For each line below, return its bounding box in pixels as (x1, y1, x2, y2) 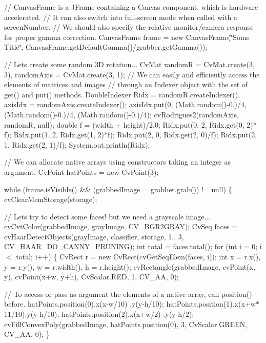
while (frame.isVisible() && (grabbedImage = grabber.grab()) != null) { (4, 184, 232, 194)
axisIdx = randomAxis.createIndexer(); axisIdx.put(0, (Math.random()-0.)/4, (4, 99, 247, 110)
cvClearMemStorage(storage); (4, 194, 97, 205)
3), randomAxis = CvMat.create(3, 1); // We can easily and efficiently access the (4, 69, 260, 79)
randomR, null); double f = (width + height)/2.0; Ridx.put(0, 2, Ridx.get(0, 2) (4, 119, 253, 130)
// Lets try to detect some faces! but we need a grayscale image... (4, 211, 211, 221)
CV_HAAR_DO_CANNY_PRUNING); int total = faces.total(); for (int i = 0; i (4, 241, 262, 252)
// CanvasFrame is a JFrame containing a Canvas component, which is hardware (4, 2, 258, 12)
